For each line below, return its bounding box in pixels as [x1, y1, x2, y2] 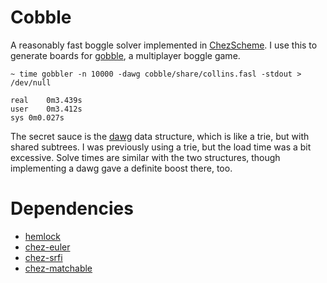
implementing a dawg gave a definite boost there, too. [10, 162, 233, 174]
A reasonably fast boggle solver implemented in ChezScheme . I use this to [10, 39, 318, 51]
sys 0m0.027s [10, 112, 65, 123]
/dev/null [10, 77, 52, 88]
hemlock [24, 230, 61, 242]
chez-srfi [24, 251, 63, 263]
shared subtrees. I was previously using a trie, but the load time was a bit [10, 141, 312, 153]
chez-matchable [24, 262, 93, 274]
